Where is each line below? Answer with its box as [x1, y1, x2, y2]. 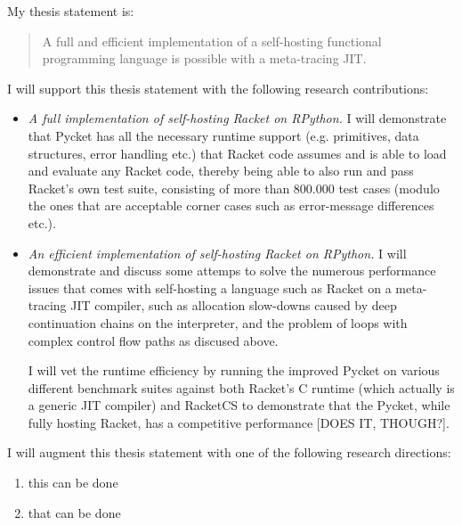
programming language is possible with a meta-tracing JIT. [42, 49, 367, 68]
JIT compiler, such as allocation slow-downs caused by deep [70, 296, 397, 315]
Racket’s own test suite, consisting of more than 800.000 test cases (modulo [28, 178, 440, 197]
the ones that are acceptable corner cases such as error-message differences [28, 196, 434, 215]
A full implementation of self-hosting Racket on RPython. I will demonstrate [28, 109, 447, 127]
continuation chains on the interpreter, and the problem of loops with [28, 313, 408, 332]
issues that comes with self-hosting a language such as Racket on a [28, 278, 392, 297]
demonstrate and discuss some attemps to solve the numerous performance [28, 261, 436, 280]
